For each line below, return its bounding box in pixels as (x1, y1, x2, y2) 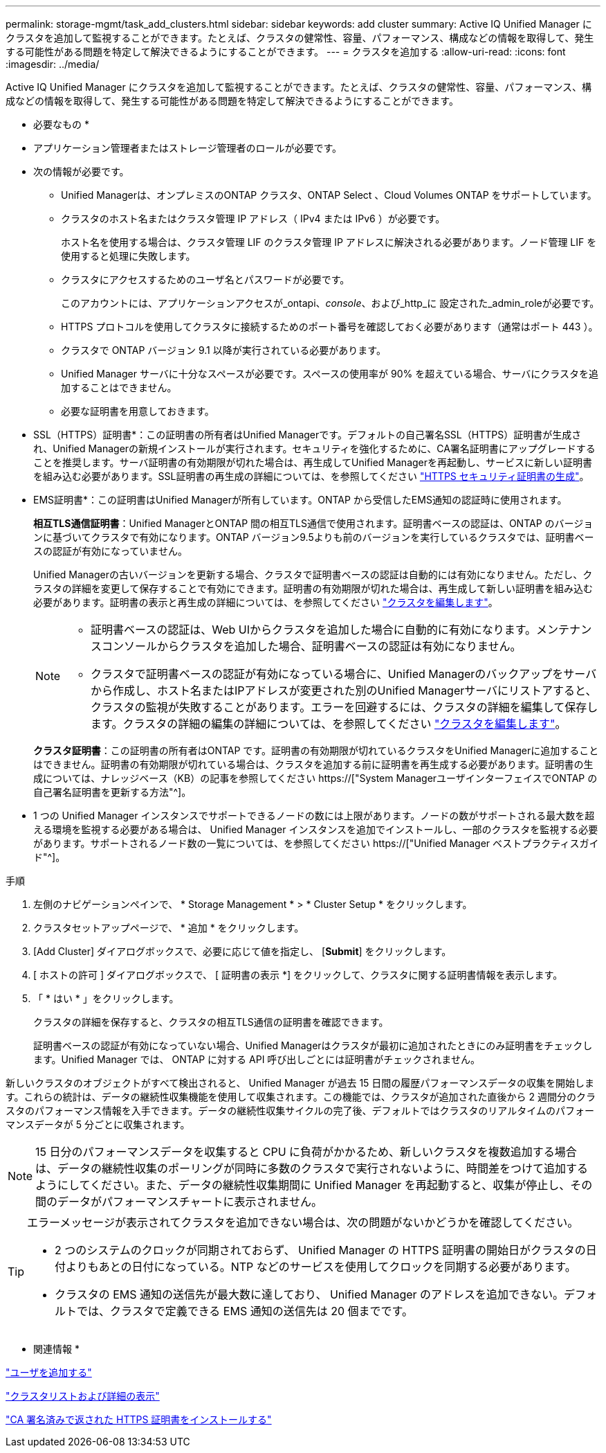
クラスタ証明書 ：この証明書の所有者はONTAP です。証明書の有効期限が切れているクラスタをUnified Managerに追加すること (33, 745, 599, 756)
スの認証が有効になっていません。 (33, 545, 187, 557)
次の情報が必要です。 (33, 166, 129, 177)
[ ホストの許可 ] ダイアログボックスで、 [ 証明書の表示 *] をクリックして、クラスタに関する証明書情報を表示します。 (33, 969, 563, 981)
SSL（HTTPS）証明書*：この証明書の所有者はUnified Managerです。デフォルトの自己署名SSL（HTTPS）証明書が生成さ (33, 429, 582, 440)
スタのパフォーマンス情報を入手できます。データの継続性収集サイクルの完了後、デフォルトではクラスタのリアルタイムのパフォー (6, 1105, 594, 1116)
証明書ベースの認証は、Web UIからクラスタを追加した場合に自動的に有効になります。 (91, 623, 537, 636)
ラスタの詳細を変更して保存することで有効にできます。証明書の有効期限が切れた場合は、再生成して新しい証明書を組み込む (33, 582, 594, 594)
